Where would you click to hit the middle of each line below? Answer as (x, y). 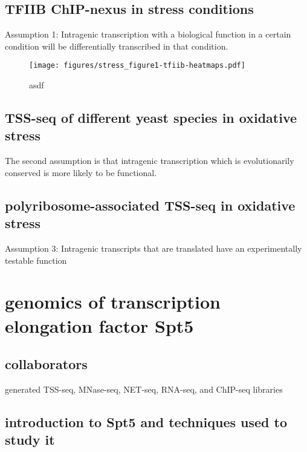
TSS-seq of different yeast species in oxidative (151, 118)
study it (30, 440)
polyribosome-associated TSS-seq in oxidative (150, 205)
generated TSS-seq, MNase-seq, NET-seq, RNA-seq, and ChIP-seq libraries (144, 389)
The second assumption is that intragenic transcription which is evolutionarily (150, 161)
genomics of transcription (113, 302)
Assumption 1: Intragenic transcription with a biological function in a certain (148, 34)
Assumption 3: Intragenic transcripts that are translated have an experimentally (153, 248)
